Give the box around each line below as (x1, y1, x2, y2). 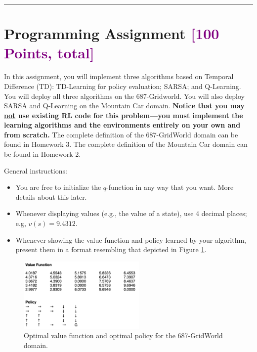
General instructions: (4, 165, 67, 176)
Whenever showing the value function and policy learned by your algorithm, (15, 234, 246, 245)
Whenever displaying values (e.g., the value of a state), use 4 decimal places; (15, 208, 247, 219)
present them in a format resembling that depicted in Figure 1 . (15, 244, 207, 255)
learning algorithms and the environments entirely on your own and (4, 120, 241, 130)
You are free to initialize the (15, 182, 101, 192)
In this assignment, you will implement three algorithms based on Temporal (4, 71, 234, 82)
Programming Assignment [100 (4, 23, 219, 44)
